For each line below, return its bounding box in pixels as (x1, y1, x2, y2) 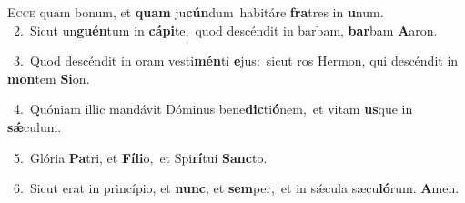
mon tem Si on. (7, 68, 90, 87)
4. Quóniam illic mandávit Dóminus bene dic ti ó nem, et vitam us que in (13, 99, 413, 118)
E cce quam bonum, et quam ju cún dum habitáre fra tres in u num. (7, 3, 384, 21)
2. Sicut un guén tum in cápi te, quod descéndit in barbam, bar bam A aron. (13, 20, 438, 39)
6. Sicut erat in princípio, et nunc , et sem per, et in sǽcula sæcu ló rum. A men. (13, 178, 460, 198)
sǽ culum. (7, 117, 62, 136)
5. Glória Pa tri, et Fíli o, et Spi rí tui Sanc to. (13, 147, 268, 167)
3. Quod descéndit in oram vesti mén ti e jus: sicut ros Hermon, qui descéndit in (13, 51, 459, 70)
